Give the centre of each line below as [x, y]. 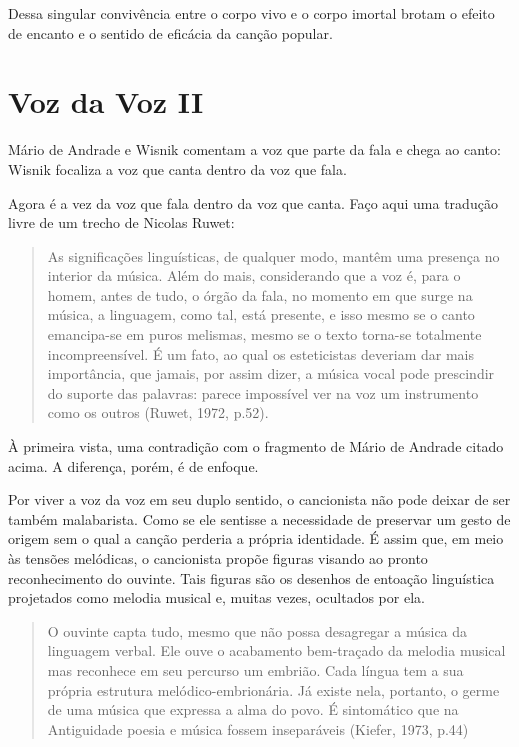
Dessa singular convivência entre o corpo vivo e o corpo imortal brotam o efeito [251, 13]
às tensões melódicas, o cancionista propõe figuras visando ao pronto [218, 558]
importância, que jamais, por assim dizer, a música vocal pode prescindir [271, 373]
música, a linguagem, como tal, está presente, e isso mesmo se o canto [261, 314]
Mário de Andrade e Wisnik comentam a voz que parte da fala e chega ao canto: [254, 149]
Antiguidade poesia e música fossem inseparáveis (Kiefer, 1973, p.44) [258, 728]
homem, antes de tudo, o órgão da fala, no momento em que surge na [260, 294]
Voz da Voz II [106, 101]
